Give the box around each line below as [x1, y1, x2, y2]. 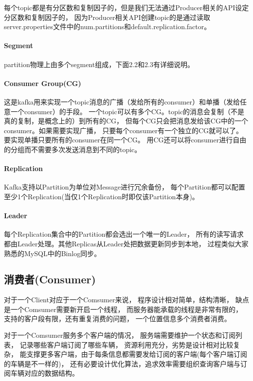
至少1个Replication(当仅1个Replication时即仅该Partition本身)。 [4, 191, 199, 201]
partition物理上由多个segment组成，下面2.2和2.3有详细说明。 [4, 59, 194, 69]
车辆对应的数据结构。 [10, 368, 79, 378]
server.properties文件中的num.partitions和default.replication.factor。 [4, 21, 211, 32]
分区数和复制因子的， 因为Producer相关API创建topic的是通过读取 [4, 12, 210, 22]
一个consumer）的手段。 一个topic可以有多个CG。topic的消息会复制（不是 [10, 106, 245, 116]
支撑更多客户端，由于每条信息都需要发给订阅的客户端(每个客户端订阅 [26, 349, 248, 359]
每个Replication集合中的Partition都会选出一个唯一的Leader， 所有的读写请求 [4, 229, 244, 239]
